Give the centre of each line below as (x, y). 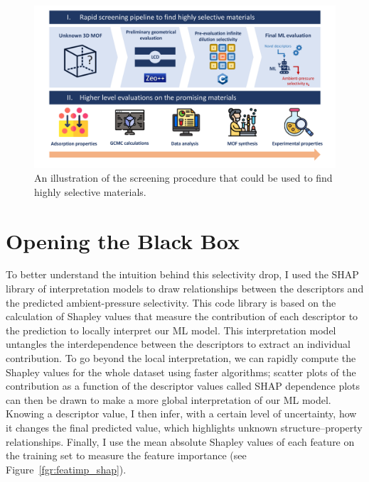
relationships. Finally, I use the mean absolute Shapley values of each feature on (180, 441)
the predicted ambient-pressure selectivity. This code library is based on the (171, 302)
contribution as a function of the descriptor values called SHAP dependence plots (183, 386)
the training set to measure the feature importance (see (126, 455)
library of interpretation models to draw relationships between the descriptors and (185, 289)
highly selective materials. (90, 191)
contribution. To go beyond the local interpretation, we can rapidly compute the (181, 358)
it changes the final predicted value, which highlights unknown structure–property (184, 427)
